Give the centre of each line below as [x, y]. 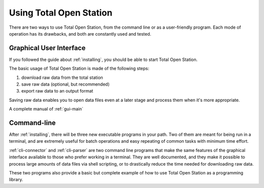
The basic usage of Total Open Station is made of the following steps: [79, 69]
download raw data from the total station [62, 77]
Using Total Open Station [61, 13]
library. [16, 180]
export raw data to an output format [57, 91]
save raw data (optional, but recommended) [66, 84]
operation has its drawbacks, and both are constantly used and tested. [80, 34]
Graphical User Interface [47, 48]
